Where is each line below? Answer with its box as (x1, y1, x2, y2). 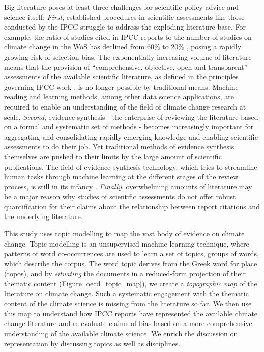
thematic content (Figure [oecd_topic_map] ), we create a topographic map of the (4, 278, 257, 289)
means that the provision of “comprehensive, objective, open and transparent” (4, 61, 248, 72)
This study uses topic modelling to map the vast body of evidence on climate (4, 228, 245, 239)
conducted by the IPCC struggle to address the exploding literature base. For (4, 21, 246, 32)
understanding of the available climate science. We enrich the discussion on (4, 328, 238, 338)
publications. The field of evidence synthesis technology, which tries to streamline (4, 161, 257, 172)
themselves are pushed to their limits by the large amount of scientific (4, 151, 222, 161)
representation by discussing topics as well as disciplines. (4, 338, 181, 348)
